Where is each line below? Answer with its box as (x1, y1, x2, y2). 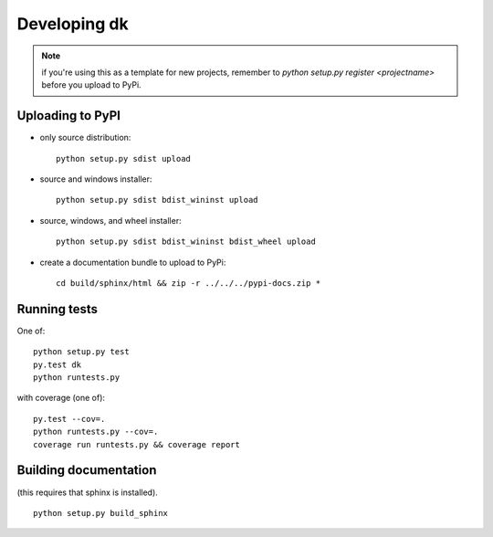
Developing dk (16, 14, 130, 34)
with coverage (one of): (16, 393, 105, 404)
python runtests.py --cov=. (33, 426, 159, 437)
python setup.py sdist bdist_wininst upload (56, 195, 259, 205)
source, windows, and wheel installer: (39, 215, 182, 226)
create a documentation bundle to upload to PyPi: (39, 257, 226, 268)
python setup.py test (33, 347, 130, 357)
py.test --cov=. (33, 414, 106, 424)
